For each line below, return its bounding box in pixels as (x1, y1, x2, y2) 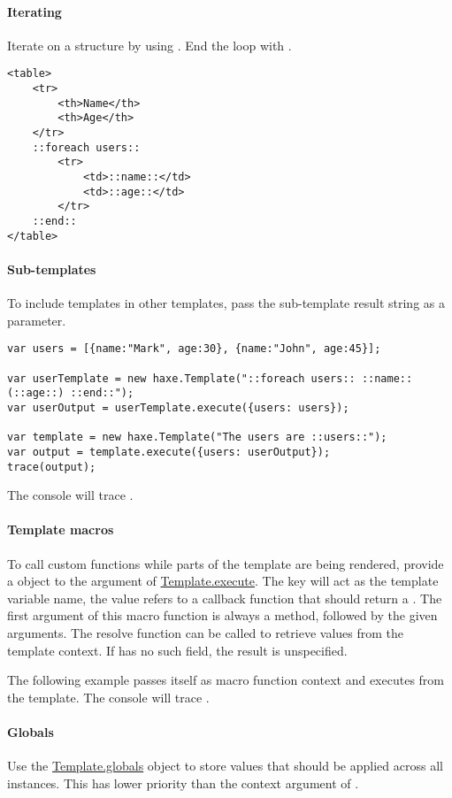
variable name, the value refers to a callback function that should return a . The (7, 588, 442, 607)
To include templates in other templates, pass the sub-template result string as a (7, 294, 445, 312)
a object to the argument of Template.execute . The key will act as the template (7, 572, 439, 590)
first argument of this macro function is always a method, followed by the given (7, 606, 438, 625)
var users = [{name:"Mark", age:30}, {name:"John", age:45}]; (7, 342, 381, 356)
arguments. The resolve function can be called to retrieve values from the (7, 623, 403, 641)
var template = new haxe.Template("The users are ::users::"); (7, 431, 387, 444)
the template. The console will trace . (7, 687, 210, 706)
